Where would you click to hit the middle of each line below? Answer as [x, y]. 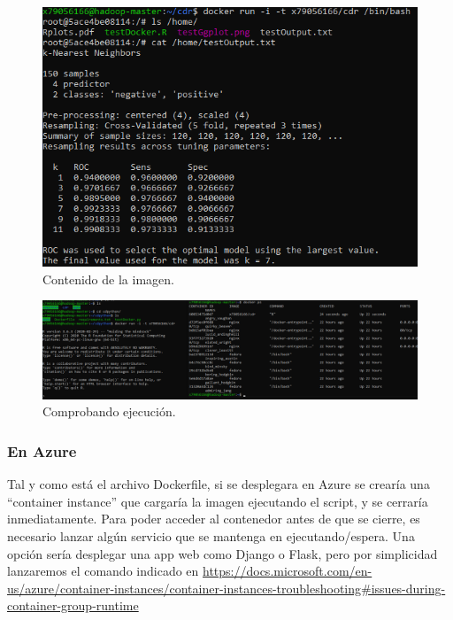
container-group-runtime [73, 605]
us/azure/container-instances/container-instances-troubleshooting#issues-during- [226, 588]
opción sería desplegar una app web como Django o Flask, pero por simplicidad [223, 553]
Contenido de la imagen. [108, 279]
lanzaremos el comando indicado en [103, 571]
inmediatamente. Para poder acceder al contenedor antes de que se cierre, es [214, 519]
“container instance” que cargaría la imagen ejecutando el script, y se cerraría [218, 501]
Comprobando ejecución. [109, 411]
